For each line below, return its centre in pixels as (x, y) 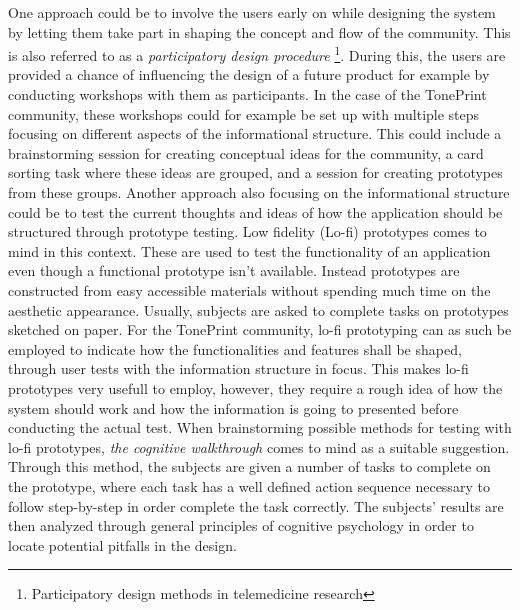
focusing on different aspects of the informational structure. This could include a (255, 133)
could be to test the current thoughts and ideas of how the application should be (255, 211)
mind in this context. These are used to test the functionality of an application (249, 250)
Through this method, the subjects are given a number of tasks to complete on (249, 466)
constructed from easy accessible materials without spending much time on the (249, 289)
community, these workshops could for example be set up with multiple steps (244, 113)
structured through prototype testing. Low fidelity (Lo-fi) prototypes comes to (247, 231)
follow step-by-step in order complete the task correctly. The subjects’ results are (256, 505)
